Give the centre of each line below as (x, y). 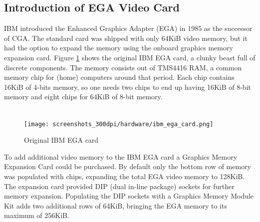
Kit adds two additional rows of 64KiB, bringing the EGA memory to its (116, 205)
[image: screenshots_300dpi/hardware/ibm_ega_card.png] (119, 124)
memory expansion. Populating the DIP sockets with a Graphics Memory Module (129, 196)
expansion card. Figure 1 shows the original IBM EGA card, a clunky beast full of (130, 57)
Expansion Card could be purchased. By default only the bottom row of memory (128, 166)
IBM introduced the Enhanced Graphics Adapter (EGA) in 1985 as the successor (128, 28)
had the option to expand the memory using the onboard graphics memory (119, 48)
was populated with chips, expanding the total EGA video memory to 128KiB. (125, 176)
